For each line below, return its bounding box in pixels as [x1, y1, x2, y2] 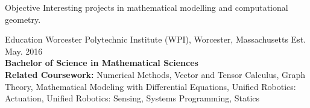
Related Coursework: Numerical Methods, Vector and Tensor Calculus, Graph [5, 68, 306, 80]
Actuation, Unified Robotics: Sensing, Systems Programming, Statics [5, 92, 260, 104]
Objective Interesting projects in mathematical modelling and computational [5, 1, 288, 13]
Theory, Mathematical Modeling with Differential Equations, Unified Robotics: [5, 80, 296, 92]
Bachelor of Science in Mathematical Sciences [5, 56, 198, 69]
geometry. [5, 13, 41, 25]
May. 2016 [5, 44, 43, 57]
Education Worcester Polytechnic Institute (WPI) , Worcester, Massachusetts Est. [5, 33, 306, 46]
